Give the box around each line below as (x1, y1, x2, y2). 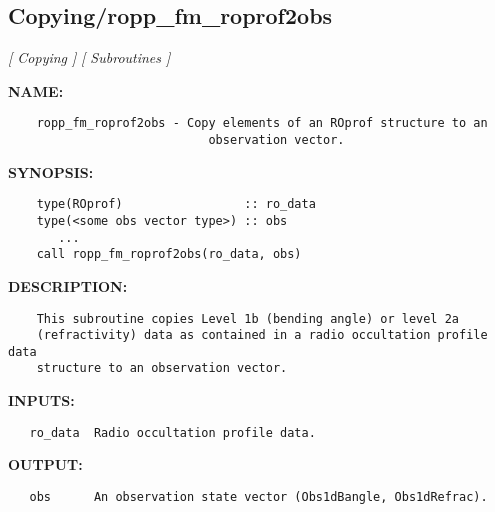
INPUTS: (8, 390, 75, 411)
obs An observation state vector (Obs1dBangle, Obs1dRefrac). (29, 489, 488, 504)
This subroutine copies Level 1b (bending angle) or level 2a (36, 311, 460, 326)
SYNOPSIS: (8, 161, 94, 182)
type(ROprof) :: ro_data (36, 197, 316, 212)
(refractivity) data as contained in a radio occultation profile (36, 328, 488, 343)
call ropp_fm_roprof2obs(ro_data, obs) (36, 247, 302, 262)
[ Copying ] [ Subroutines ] (8, 47, 171, 68)
